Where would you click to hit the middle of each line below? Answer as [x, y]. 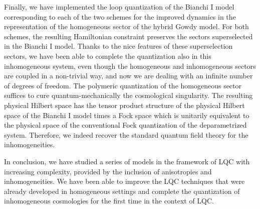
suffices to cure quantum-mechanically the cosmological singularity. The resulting [128, 95]
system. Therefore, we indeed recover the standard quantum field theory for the [126, 134]
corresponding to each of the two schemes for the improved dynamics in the [120, 16]
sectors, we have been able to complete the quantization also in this [108, 56]
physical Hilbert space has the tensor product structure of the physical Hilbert [124, 105]
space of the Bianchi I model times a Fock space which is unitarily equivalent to [127, 115]
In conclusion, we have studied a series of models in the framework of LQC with [127, 161]
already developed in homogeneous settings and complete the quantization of [122, 191]
